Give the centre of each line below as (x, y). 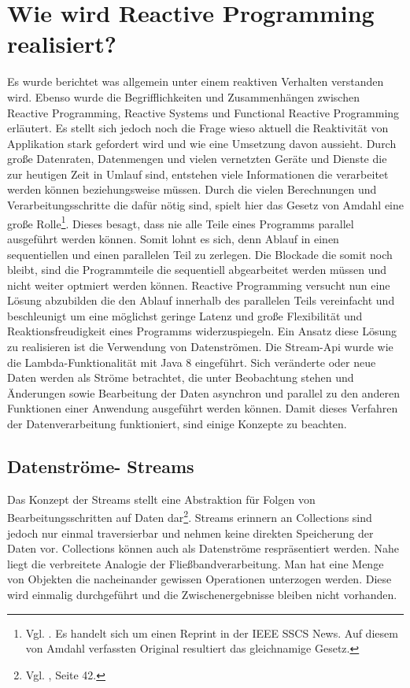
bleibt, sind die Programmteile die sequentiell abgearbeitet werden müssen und (197, 270)
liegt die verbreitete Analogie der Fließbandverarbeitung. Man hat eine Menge (196, 563)
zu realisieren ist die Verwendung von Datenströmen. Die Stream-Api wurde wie (200, 347)
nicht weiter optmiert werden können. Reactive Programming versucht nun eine (199, 285)
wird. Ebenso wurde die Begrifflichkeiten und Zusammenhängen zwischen (183, 96)
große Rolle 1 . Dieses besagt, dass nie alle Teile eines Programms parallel (181, 222)
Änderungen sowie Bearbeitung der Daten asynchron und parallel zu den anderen (203, 392)
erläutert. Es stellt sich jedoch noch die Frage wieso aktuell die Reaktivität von (198, 128)
